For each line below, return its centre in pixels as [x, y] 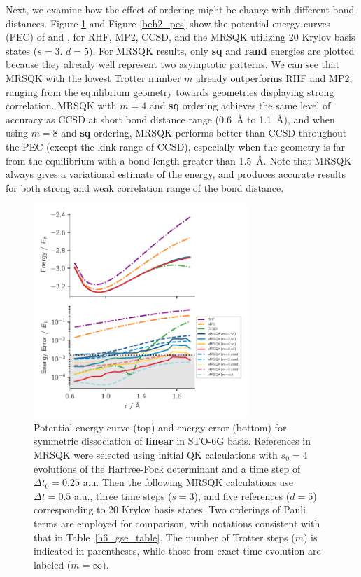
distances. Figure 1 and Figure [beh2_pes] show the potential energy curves [168, 23]
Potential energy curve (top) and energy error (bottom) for [160, 427]
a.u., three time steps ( [123, 495]
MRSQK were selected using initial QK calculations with [156, 454]
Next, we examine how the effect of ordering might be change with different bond [180, 9]
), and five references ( [242, 495]
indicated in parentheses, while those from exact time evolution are [177, 551]
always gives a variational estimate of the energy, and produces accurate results [176, 174]
